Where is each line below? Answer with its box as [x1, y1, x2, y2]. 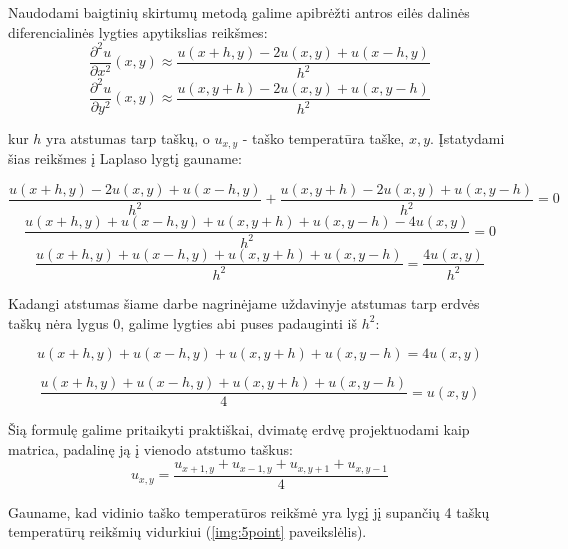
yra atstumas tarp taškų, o [46, 127, 210, 148]
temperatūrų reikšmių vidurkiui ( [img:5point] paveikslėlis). [8, 521, 367, 542]
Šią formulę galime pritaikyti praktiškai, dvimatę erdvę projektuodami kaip [8, 419, 470, 440]
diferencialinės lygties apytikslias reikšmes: [8, 21, 268, 42]
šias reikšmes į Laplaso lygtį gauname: [8, 148, 242, 169]
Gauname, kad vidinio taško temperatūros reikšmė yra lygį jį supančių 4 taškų [8, 501, 490, 522]
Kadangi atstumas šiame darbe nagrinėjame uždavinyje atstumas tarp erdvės [8, 292, 480, 313]
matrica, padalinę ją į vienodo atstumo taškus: [8, 438, 293, 459]
